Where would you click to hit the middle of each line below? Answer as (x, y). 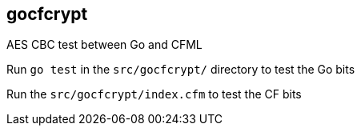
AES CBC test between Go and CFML (104, 45)
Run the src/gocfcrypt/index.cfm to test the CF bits (154, 94)
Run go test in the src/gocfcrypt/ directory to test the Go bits (181, 70)
